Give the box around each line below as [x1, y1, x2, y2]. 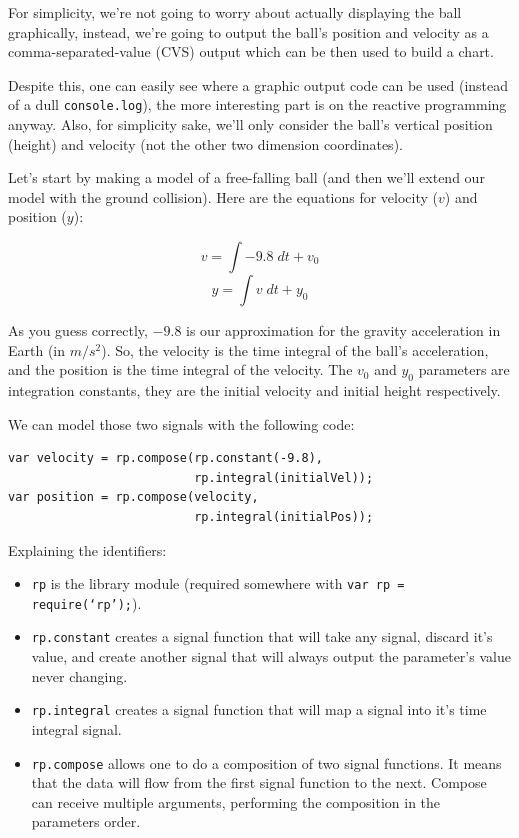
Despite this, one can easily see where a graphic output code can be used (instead [8, 74, 509, 95]
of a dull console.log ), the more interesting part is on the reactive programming [8, 94, 507, 115]
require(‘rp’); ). [31, 592, 142, 613]
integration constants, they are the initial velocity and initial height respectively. [8, 379, 501, 400]
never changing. [31, 665, 128, 686]
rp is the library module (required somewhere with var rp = [31, 573, 405, 594]
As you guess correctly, [8, 320, 148, 340]
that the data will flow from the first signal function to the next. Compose [31, 772, 487, 793]
